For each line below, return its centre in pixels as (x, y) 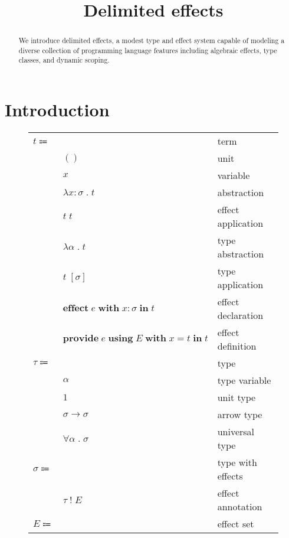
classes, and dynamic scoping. (64, 60)
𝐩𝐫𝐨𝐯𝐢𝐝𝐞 (81, 339)
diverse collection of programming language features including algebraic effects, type (148, 50)
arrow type (240, 415)
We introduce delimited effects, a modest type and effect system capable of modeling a (152, 40)
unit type (237, 397)
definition (237, 346)
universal (236, 432)
